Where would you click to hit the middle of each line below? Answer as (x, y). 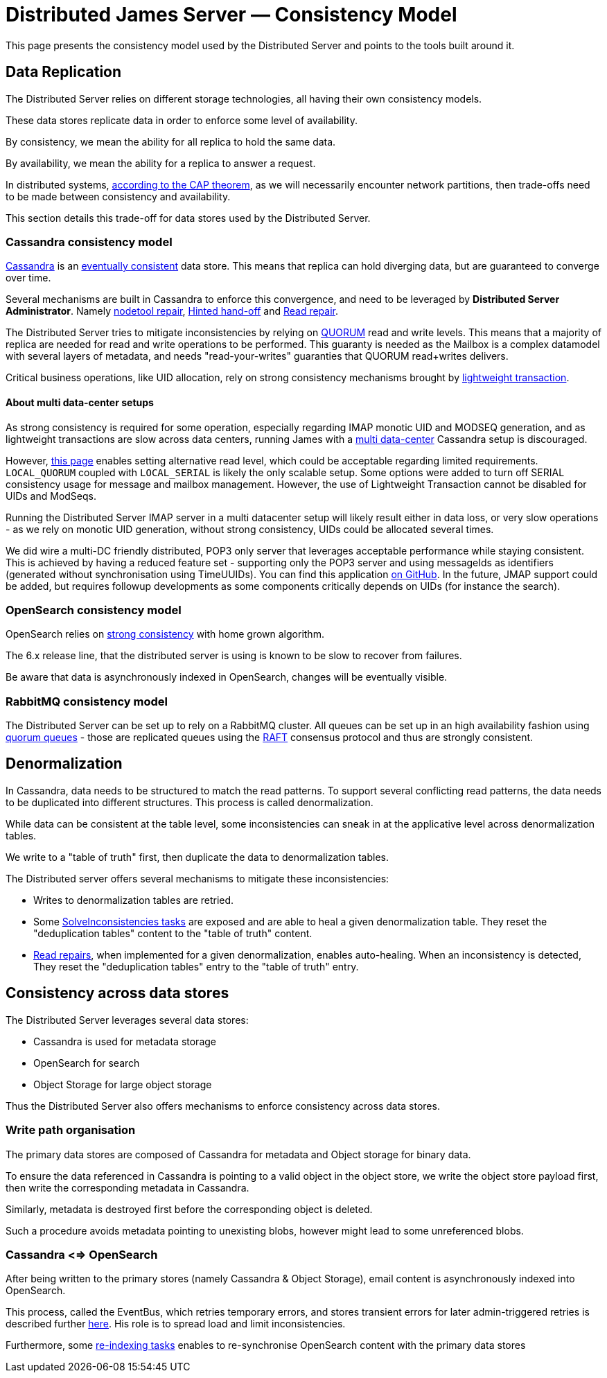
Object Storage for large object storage (123, 1084)
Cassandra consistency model (89, 242)
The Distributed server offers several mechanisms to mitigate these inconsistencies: (197, 878)
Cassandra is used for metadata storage (125, 1041)
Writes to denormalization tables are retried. (134, 900)
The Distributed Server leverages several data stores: (127, 1020)
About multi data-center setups (80, 402)
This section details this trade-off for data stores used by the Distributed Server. (188, 218)
